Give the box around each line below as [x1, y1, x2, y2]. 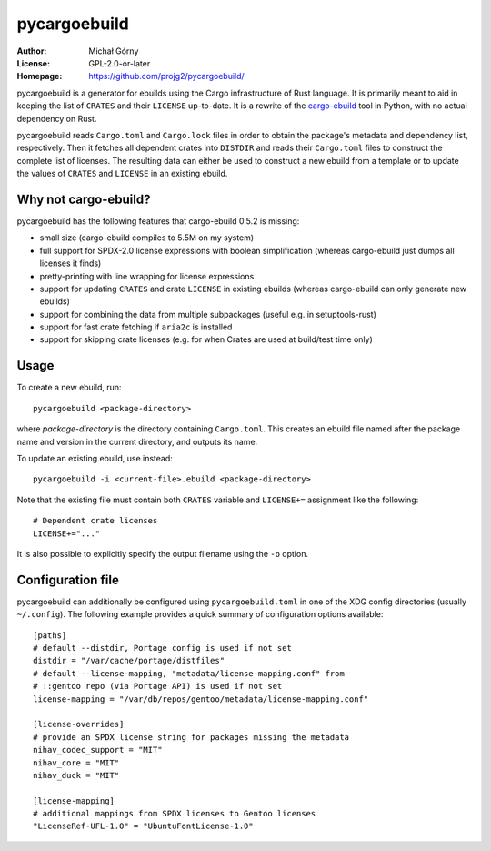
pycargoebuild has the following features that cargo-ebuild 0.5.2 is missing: [16, 215, 300, 227]
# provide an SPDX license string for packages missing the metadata [33, 732, 350, 742]
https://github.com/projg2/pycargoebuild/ [88, 71, 245, 82]
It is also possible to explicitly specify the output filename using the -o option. [16, 548, 309, 559]
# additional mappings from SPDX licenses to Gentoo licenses [33, 808, 316, 819]
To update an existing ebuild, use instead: [16, 452, 173, 463]
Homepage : [16, 71, 63, 82]
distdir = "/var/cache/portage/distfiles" [33, 655, 225, 666]
